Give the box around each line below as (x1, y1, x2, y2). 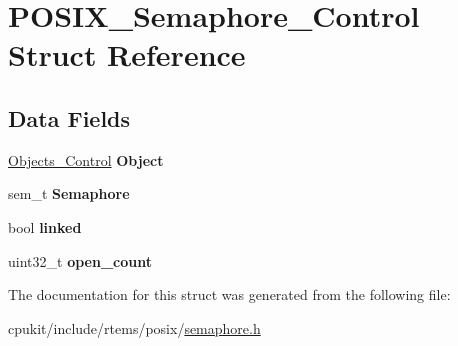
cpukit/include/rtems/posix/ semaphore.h (8, 317, 261, 338)
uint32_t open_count (8, 250, 152, 271)
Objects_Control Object (8, 149, 164, 170)
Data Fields (8, 102, 131, 133)
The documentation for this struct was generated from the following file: (8, 284, 451, 305)
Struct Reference (8, 34, 246, 75)
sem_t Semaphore (8, 183, 130, 204)
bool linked (8, 216, 82, 237)
